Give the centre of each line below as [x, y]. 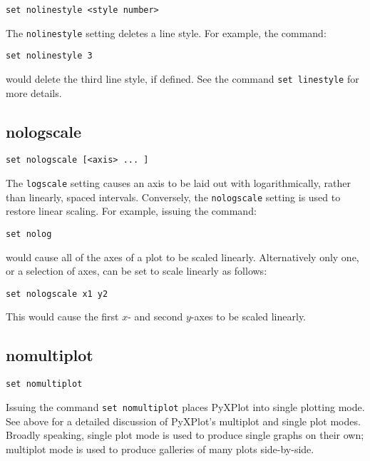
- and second [155, 316]
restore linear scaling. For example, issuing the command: [131, 211]
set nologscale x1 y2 [57, 294]
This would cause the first [62, 316]
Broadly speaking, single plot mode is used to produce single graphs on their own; [185, 435]
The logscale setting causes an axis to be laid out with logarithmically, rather [178, 183]
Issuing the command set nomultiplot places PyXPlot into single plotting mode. [185, 406]
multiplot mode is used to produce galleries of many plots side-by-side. [160, 449]
